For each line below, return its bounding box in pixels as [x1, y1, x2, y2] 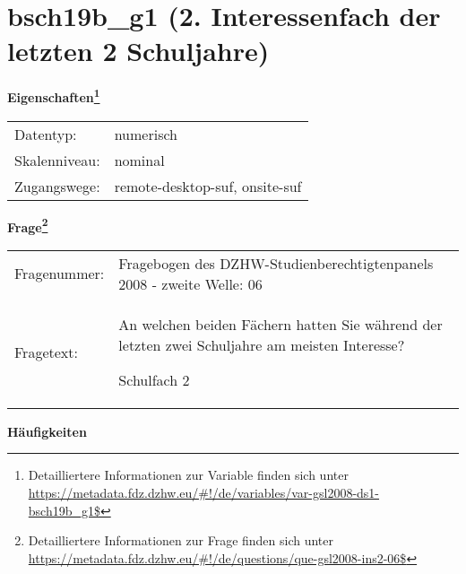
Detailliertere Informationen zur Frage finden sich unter [28, 531, 334, 550]
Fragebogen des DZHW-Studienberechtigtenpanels [118, 252, 434, 274]
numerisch [114, 123, 177, 144]
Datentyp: [14, 123, 77, 144]
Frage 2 [7, 214, 48, 236]
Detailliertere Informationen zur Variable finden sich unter [28, 465, 349, 484]
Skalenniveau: [14, 149, 100, 170]
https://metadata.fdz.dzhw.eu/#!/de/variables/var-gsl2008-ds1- [28, 483, 380, 501]
